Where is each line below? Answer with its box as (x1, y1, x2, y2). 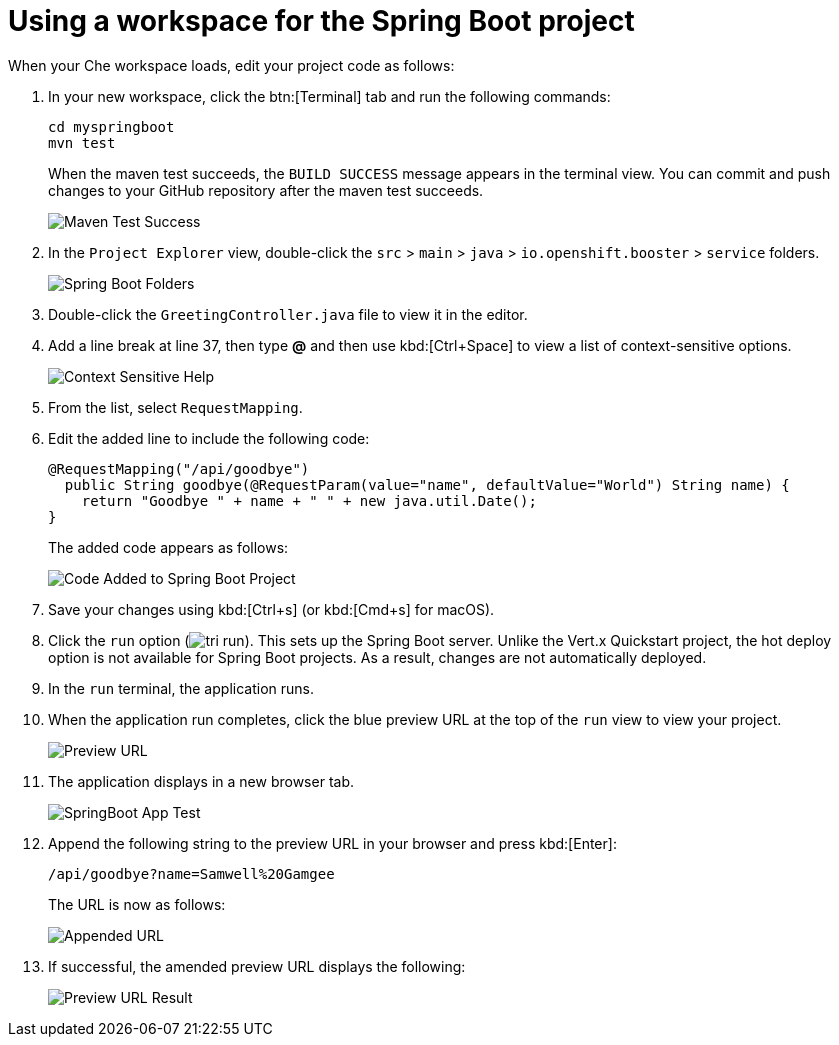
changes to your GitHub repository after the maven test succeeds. (48, 181, 484, 199)
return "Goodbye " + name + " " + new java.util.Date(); (81, 492, 537, 509)
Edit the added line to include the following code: (48, 429, 370, 447)
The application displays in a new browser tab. (48, 772, 354, 790)
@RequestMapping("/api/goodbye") (48, 460, 310, 477)
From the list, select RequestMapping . (48, 398, 303, 416)
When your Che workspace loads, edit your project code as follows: (8, 56, 455, 74)
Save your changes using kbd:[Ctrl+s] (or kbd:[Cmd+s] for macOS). (48, 600, 495, 618)
